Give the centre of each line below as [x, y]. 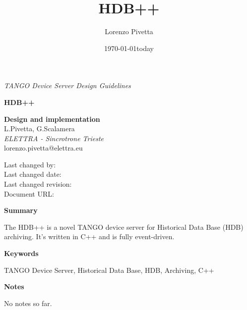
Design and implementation [52, 119]
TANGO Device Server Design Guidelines [67, 85]
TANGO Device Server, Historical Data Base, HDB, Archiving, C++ [109, 270]
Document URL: [29, 193]
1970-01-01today [129, 48]
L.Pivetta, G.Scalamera [39, 129]
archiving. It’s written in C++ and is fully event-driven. [89, 236]
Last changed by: [30, 164]
